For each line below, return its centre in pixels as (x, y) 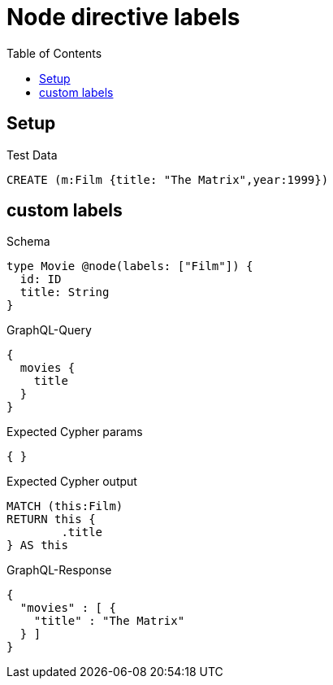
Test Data (32, 155)
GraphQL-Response (59, 570)
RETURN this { (51, 519)
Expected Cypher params (75, 432)
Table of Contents (54, 53)
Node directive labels (123, 17)
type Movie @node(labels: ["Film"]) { (130, 266)
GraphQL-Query (49, 330)
